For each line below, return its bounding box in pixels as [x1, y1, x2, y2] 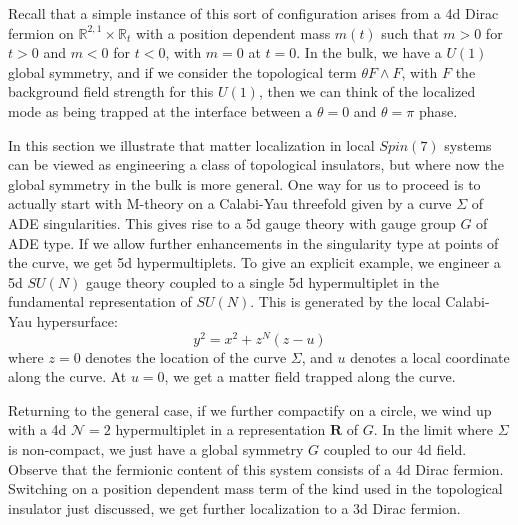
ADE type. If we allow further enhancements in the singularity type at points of [8, 232, 499, 253]
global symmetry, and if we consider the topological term [8, 61, 357, 82]
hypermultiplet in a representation [115, 419, 326, 440]
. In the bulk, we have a [296, 42, 442, 63]
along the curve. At [8, 366, 127, 387]
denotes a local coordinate [350, 346, 510, 367]
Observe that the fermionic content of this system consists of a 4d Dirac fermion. [8, 458, 504, 479]
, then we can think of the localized [258, 81, 476, 102]
